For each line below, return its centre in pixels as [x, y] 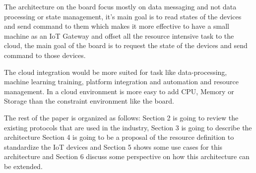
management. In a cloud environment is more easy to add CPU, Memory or [119, 91]
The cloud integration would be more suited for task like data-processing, [116, 72]
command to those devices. [45, 55]
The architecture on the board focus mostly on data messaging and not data [120, 6]
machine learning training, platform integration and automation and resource [121, 82]
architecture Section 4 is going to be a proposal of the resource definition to [119, 137]
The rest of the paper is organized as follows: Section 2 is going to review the [121, 117]
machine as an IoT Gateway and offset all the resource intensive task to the [119, 35]
